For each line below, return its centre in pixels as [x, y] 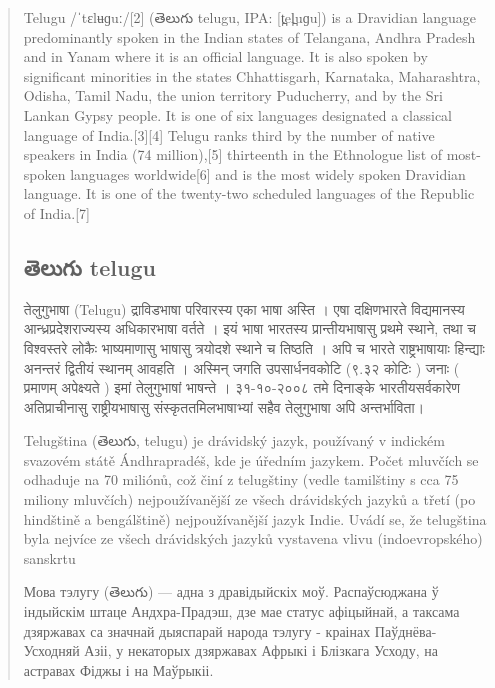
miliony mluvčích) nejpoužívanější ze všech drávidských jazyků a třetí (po [249, 499]
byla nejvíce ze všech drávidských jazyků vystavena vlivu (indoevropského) [253, 538]
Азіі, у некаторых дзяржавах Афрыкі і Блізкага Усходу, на [261, 650]
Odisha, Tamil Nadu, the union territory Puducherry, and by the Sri [233, 95]
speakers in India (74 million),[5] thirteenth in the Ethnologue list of [233, 154]
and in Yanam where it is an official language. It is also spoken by [225, 56]
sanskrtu [49, 557]
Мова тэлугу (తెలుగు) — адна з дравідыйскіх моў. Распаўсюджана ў [231, 591]
